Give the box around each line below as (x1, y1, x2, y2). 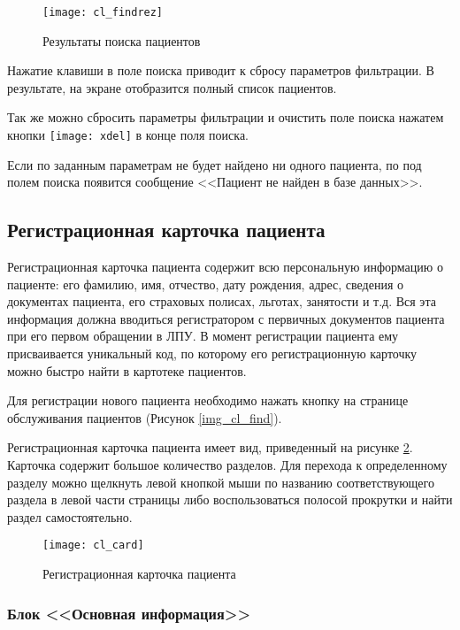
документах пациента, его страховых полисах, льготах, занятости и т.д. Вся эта (7, 292, 436, 311)
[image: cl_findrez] (42, 6, 164, 19)
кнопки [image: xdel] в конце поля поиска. (7, 126, 249, 144)
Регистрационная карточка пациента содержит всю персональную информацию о (7, 257, 443, 276)
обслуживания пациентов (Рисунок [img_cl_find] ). (7, 408, 282, 426)
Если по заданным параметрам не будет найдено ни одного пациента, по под (7, 155, 422, 173)
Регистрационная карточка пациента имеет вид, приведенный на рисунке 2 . (7, 438, 413, 457)
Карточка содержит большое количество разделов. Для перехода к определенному (7, 456, 448, 474)
